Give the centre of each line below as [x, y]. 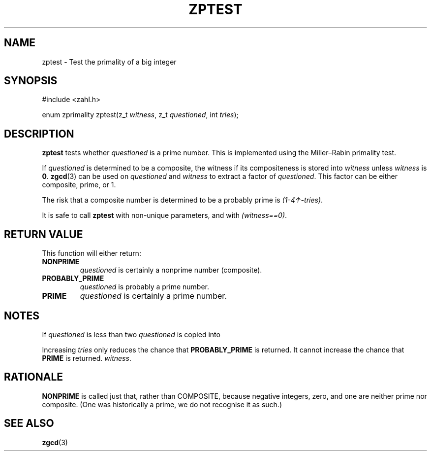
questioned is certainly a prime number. [153, 296]
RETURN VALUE [44, 234]
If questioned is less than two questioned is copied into [131, 334]
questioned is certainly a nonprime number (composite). [171, 270]
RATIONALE [34, 377]
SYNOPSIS [31, 81]
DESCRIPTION [39, 134]
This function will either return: [92, 253]
